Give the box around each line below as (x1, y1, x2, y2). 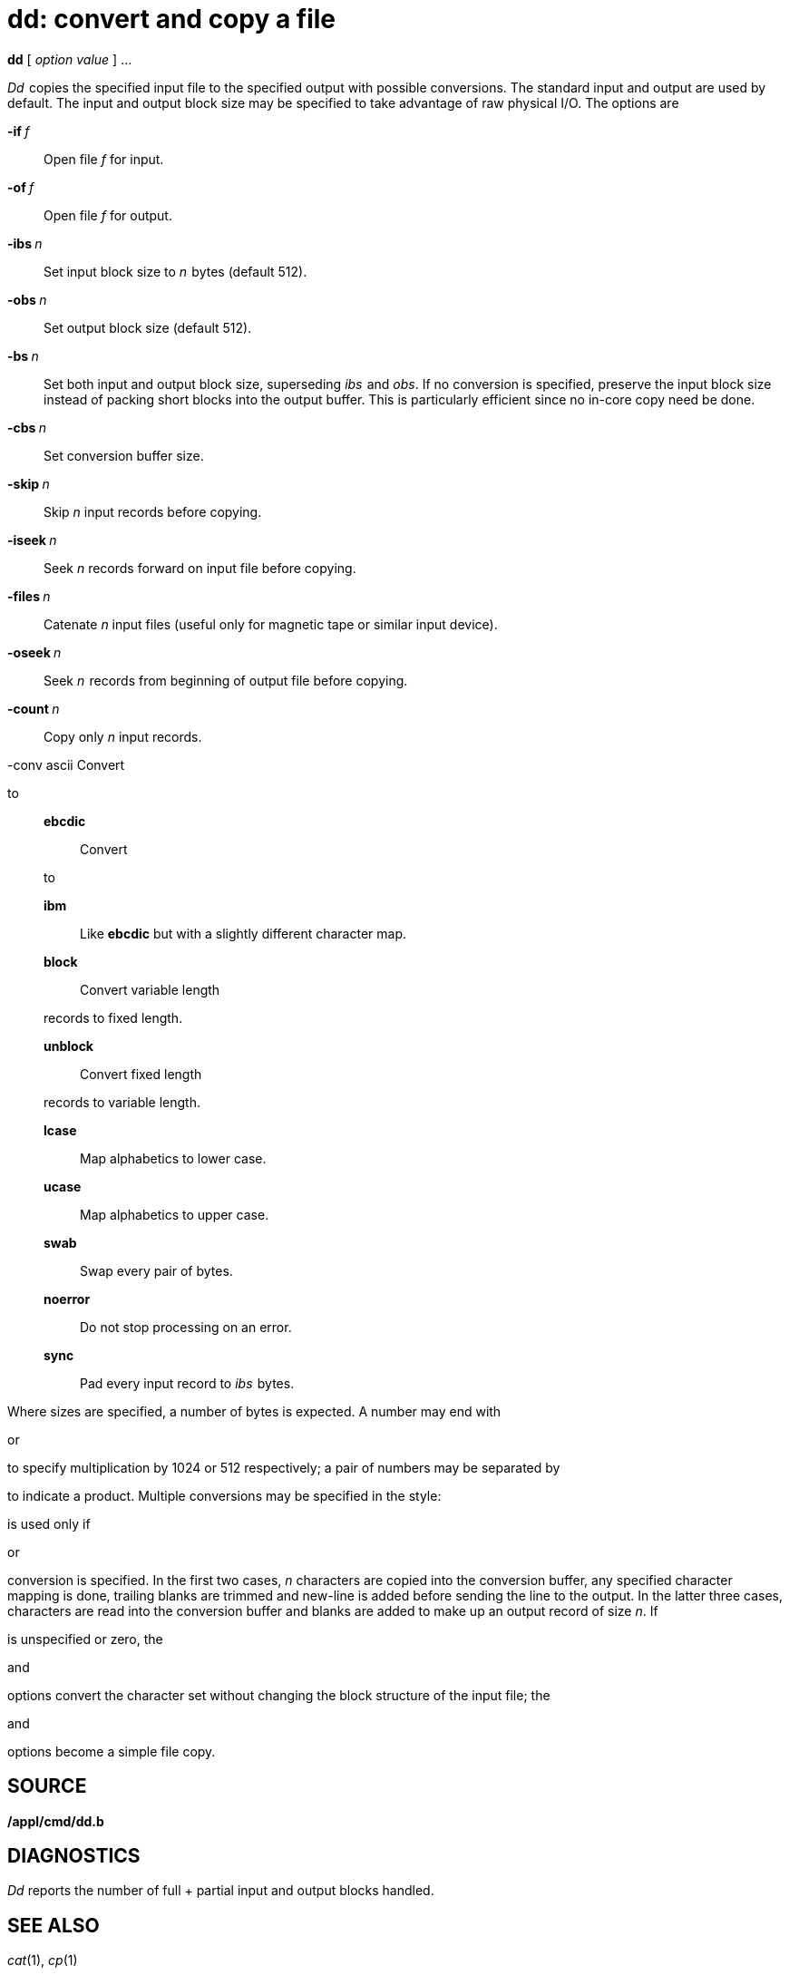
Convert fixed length (80, 1065, 202, 1082)
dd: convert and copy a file (7, 4, 336, 34)
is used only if (7, 1515, 91, 1532)
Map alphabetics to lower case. (80, 1150, 267, 1166)
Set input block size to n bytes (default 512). (44, 263, 307, 279)
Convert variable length (80, 981, 220, 997)
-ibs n (7, 235, 43, 251)
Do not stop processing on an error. (80, 1318, 292, 1335)
